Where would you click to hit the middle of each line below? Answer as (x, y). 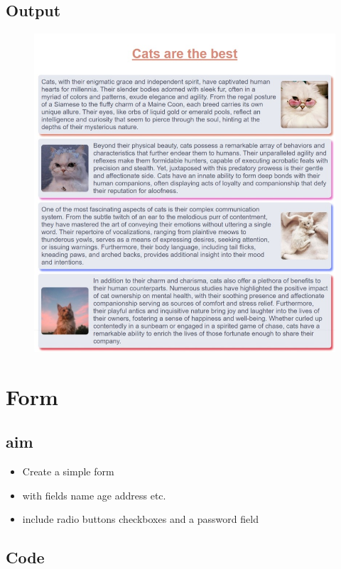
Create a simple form (68, 471)
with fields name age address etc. (94, 495)
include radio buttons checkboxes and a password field (140, 519)
